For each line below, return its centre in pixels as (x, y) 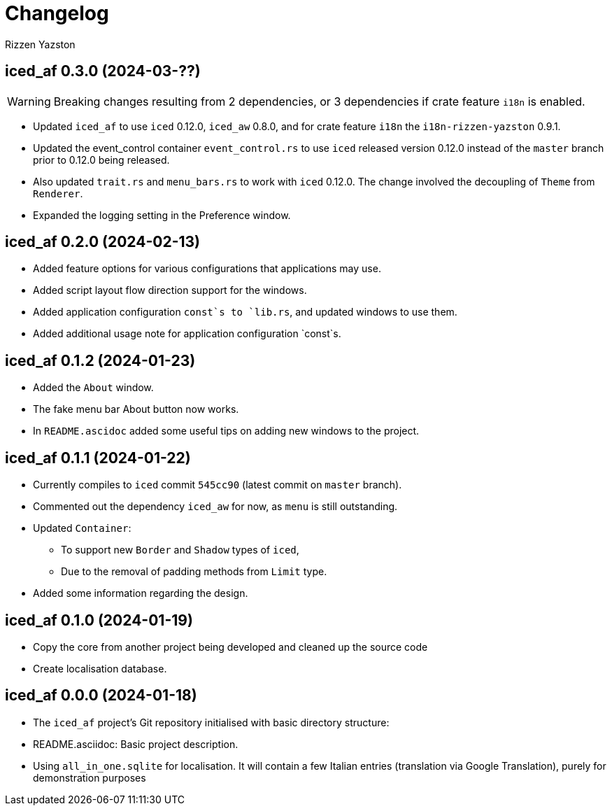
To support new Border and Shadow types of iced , (180, 550)
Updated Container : (82, 528)
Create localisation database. (100, 668)
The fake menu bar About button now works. (136, 409)
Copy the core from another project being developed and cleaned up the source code (230, 647)
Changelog (57, 13)
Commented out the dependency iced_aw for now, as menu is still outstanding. (215, 507)
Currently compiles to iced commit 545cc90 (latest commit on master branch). (218, 485)
